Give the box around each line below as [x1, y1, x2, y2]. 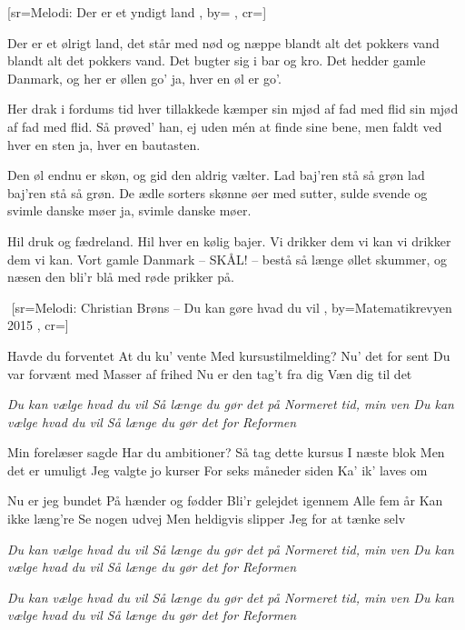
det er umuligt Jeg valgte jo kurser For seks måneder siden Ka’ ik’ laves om [7, 460, 428, 479]
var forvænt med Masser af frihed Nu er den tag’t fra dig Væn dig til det [7, 364, 412, 383]
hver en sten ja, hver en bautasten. [7, 135, 201, 154]
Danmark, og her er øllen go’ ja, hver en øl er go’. [7, 68, 282, 87]
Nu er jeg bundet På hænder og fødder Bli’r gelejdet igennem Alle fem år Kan [7, 491, 443, 510]
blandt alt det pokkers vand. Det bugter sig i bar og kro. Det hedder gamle [7, 51, 426, 70]
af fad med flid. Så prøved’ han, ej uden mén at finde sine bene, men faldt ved [7, 116, 442, 135]
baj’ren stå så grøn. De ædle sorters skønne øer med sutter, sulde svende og [7, 183, 428, 202]
